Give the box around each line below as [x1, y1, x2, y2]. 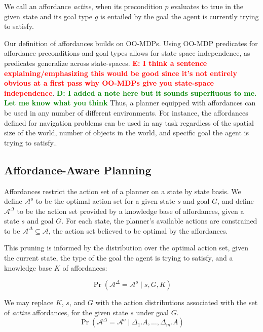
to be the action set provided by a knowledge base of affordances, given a [17, 205, 244, 216]
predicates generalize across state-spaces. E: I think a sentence [4, 57, 207, 68]
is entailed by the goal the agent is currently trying [100, 11, 259, 21]
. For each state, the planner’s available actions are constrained [61, 215, 257, 226]
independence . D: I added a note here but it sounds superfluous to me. [4, 87, 257, 98]
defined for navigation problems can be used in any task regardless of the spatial [4, 117, 254, 128]
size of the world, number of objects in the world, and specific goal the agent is [4, 127, 249, 138]
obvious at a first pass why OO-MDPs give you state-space [4, 78, 214, 88]
